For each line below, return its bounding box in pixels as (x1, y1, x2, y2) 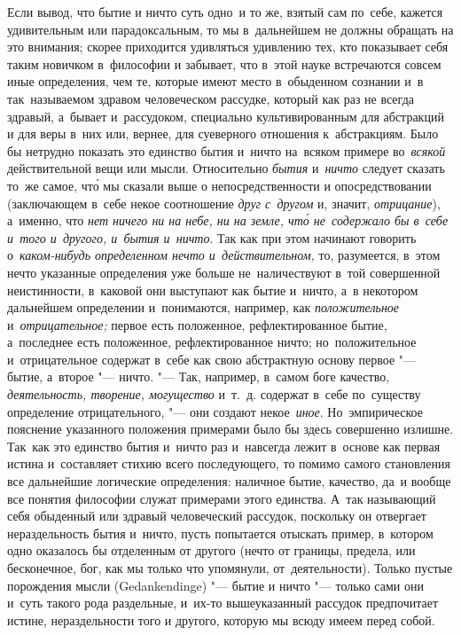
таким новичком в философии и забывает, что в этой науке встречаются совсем (7, 54, 441, 73)
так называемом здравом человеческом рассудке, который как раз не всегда (7, 89, 414, 107)
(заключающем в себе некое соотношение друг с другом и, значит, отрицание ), (7, 193, 441, 212)
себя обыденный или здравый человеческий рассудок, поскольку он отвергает (7, 506, 426, 525)
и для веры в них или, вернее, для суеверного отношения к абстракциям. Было (7, 124, 439, 143)
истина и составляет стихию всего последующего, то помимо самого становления (7, 454, 450, 473)
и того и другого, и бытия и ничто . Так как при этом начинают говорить (7, 228, 417, 247)
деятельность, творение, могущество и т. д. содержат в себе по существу (7, 385, 421, 404)
